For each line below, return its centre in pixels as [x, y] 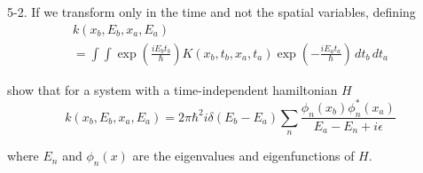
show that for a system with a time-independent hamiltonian [172, 89]
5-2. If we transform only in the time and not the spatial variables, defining [211, 12]
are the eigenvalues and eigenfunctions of [243, 156]
